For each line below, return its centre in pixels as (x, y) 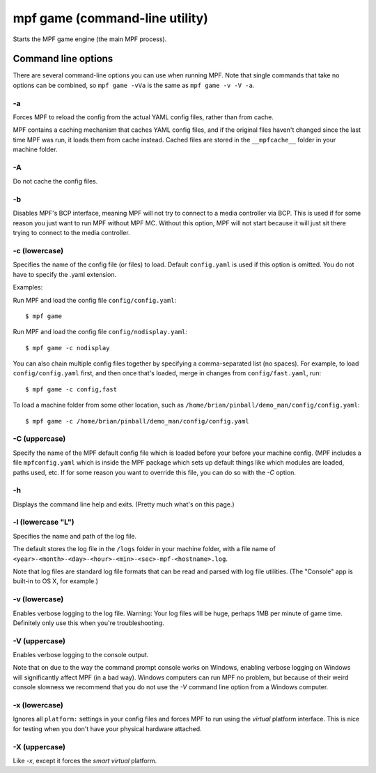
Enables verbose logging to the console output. (81, 655)
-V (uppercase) (39, 640)
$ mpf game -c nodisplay (68, 348)
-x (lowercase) (38, 705)
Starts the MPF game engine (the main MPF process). (90, 39)
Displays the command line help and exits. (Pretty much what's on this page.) (124, 504)
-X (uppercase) (39, 746)
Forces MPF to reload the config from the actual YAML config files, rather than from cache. (143, 117)
